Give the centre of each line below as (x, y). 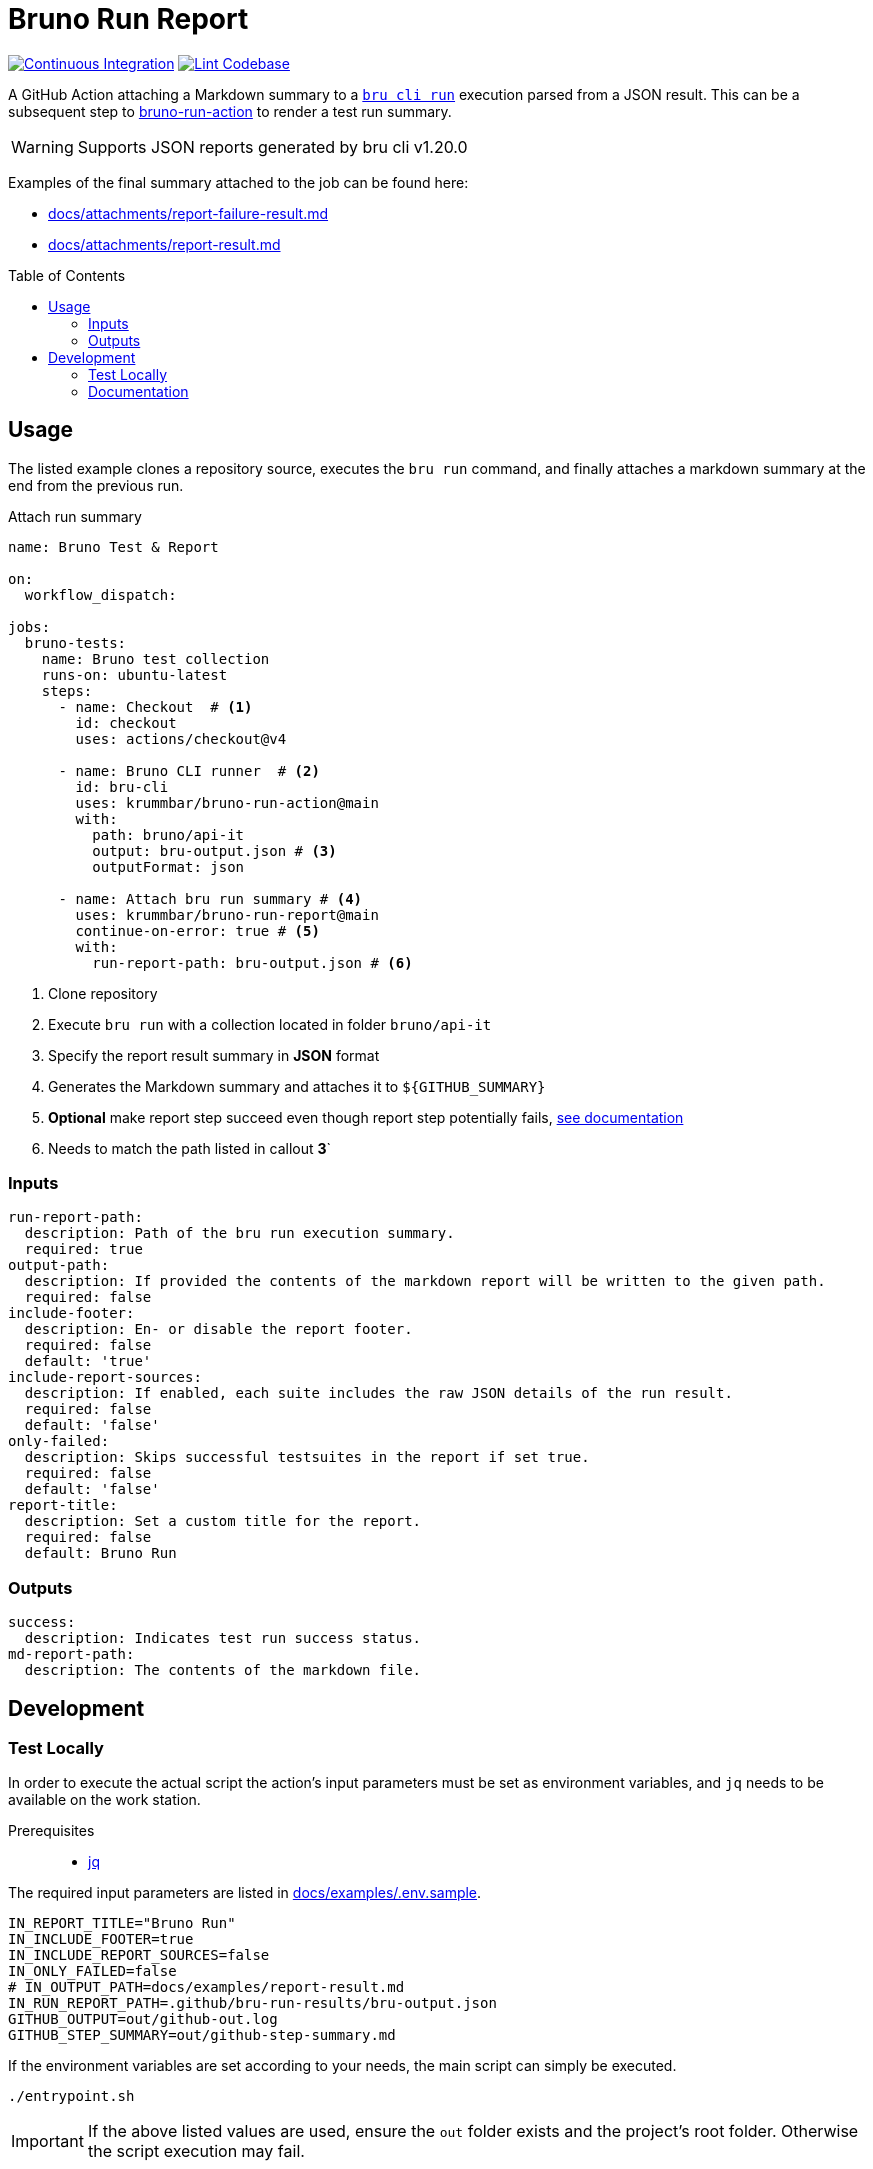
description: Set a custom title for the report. (223, 1521)
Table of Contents (67, 275)
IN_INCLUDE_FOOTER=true (101, 1939)
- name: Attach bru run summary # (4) (210, 898)
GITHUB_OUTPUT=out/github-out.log (143, 2019)
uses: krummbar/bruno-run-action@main (227, 802)
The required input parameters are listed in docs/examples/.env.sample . (245, 1893)
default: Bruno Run (100, 1553)
